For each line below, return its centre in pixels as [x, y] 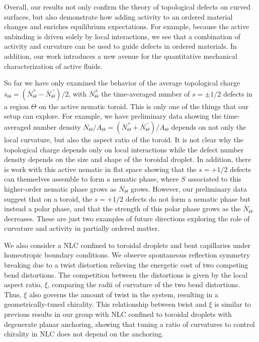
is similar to [233, 304]
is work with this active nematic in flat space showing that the [100, 169]
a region [17, 106]
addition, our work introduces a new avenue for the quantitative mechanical [121, 56]
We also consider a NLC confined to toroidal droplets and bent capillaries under [127, 245]
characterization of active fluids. [53, 66]
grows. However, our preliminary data [189, 188]
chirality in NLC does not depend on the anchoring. [84, 334]
